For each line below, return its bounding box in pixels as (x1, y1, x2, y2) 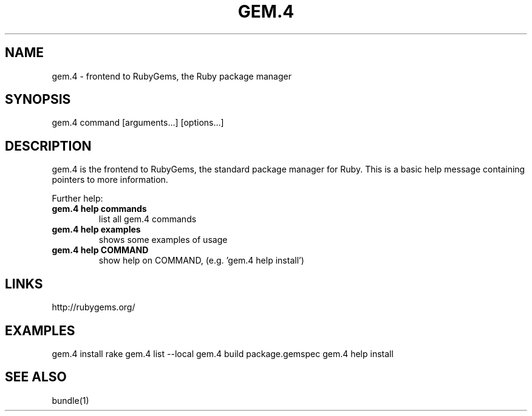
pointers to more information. (52, 174, 168, 185)
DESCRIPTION (5, 138, 92, 154)
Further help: (52, 193, 103, 204)
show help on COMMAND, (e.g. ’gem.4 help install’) (98, 255, 304, 266)
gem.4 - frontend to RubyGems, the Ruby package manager (52, 70, 292, 81)
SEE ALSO (5, 369, 67, 385)
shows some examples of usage (98, 234, 228, 245)
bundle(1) (52, 395, 89, 406)
